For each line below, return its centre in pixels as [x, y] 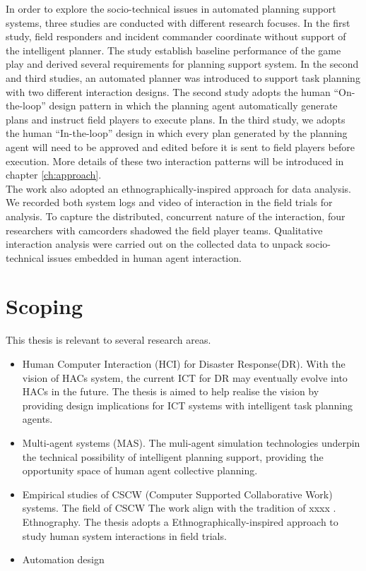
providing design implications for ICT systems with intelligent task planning [188, 405]
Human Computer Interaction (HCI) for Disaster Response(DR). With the [184, 363]
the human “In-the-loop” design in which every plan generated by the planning [177, 133]
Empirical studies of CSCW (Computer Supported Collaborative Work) [177, 494]
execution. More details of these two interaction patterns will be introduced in [175, 161]
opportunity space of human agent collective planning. [140, 470]
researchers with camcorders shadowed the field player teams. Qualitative [164, 230]
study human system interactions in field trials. [124, 535]
